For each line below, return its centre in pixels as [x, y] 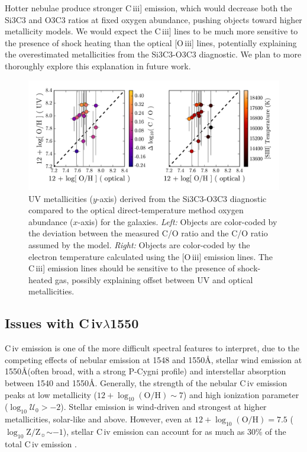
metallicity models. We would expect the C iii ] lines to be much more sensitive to [151, 31]
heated [41, 279]
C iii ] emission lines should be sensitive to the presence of [132, 268]
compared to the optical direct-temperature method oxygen [136, 210]
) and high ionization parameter [241, 394]
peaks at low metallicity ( [51, 394]
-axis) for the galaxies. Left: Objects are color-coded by [177, 221]
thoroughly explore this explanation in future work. [98, 65]
